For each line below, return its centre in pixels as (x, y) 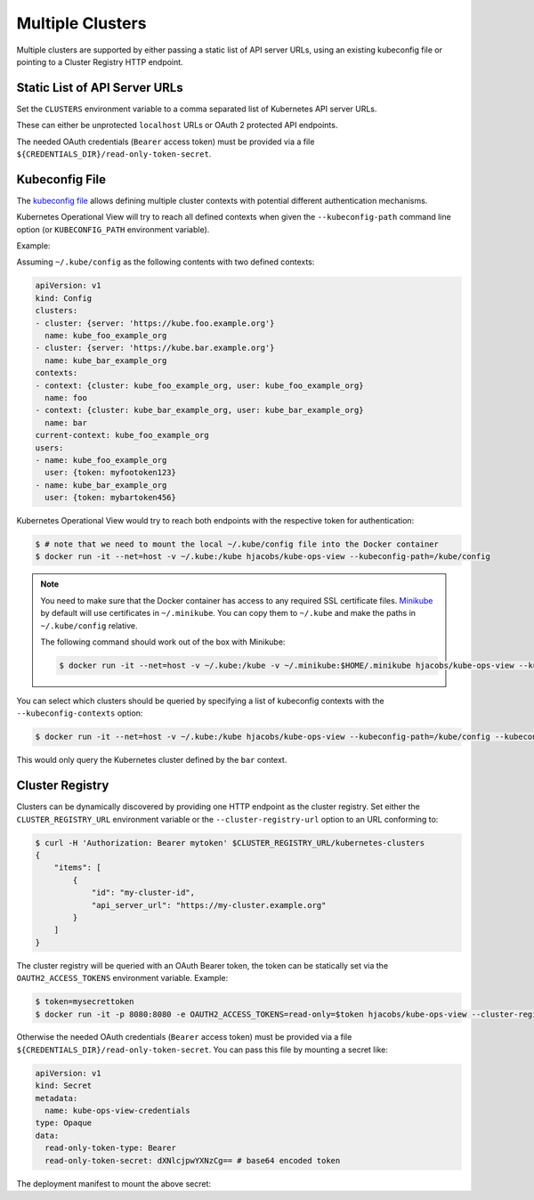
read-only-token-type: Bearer (111, 1148)
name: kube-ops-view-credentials (117, 1111)
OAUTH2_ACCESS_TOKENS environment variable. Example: (122, 978)
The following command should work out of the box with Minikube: (163, 642)
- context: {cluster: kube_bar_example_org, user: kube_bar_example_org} (199, 410)
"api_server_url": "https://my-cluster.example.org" (209, 905)
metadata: (57, 1098)
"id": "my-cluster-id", (143, 893)
